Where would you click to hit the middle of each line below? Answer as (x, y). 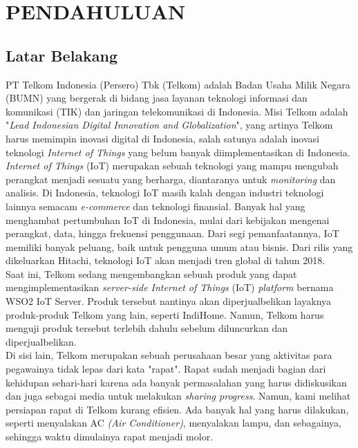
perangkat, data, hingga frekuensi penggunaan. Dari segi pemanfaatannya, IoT (172, 233)
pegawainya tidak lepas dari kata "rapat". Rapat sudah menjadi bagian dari (166, 369)
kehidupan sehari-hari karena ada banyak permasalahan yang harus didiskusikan (176, 382)
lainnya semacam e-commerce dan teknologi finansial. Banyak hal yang (156, 206)
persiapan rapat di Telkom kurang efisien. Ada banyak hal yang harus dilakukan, (177, 409)
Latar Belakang (62, 55)
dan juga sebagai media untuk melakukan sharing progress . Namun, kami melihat (178, 396)
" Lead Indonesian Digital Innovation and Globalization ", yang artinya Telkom (169, 125)
